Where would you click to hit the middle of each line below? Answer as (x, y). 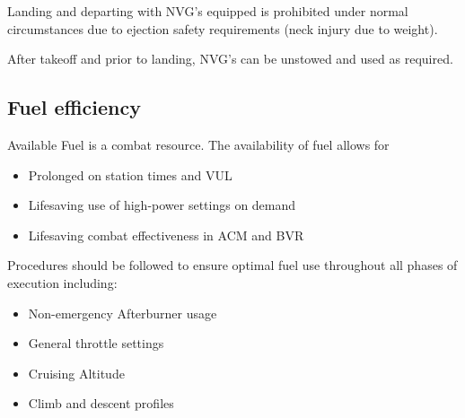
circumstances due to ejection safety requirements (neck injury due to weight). (223, 28)
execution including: (62, 282)
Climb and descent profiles (101, 403)
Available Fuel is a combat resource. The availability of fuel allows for (198, 144)
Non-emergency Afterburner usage (123, 313)
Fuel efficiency (74, 107)
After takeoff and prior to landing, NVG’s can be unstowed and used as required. (230, 59)
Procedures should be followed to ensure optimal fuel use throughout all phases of (232, 265)
